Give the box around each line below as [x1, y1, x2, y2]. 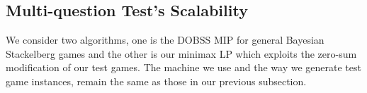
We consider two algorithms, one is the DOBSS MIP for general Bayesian [6, 32, 324, 47]
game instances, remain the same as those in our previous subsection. [6, 73, 307, 88]
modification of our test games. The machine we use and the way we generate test [6, 60, 361, 75]
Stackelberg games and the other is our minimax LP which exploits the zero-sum [6, 46, 357, 61]
